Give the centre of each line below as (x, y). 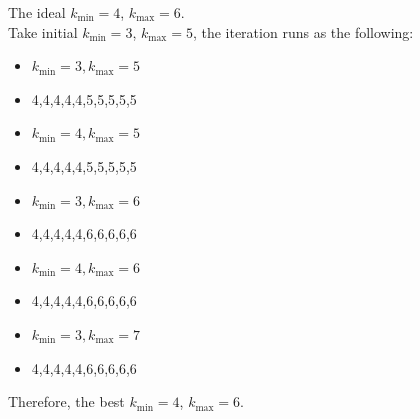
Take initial (43, 31)
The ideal (37, 12)
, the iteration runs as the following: (303, 31)
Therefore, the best (66, 401)
